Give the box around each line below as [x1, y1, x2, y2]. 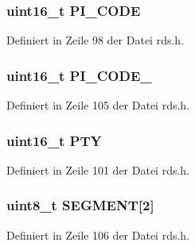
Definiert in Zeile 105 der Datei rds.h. [6, 97, 190, 113]
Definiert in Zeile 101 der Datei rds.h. [6, 161, 190, 178]
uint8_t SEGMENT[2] [6, 195, 154, 215]
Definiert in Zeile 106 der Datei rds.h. [6, 226, 190, 243]
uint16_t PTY [6, 130, 102, 150]
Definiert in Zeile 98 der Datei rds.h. [6, 32, 185, 48]
